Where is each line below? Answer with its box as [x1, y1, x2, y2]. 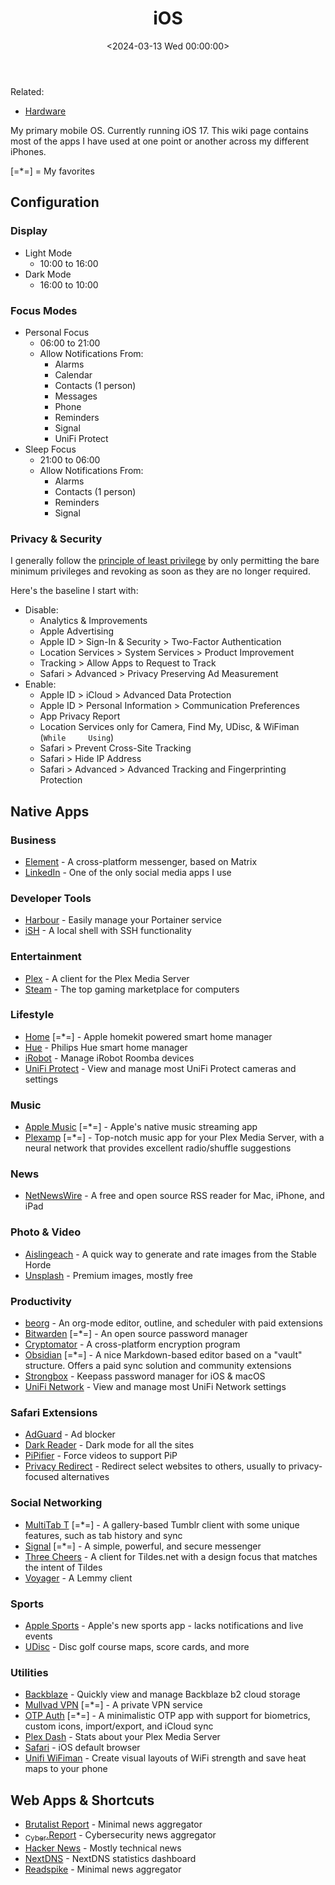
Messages [54, 390, 98, 402]
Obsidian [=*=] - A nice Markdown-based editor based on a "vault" [24, 1348, 303, 1361]
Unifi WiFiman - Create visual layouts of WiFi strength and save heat [24, 1752, 307, 1764]
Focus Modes [10, 303, 78, 317]
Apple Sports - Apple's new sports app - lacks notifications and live [24, 1619, 304, 1631]
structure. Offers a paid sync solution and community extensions [24, 1359, 292, 1371]
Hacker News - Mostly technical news [24, 1842, 182, 1854]
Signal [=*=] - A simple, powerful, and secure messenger [24, 1540, 262, 1552]
